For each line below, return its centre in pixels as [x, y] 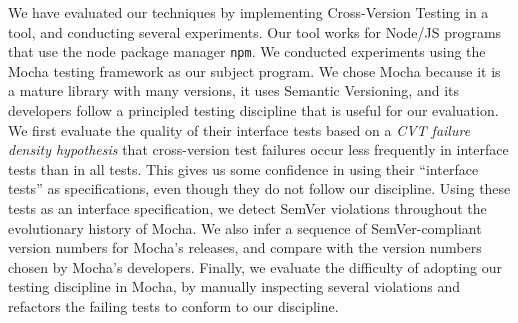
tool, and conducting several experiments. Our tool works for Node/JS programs [255, 31]
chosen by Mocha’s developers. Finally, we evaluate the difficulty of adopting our [255, 266]
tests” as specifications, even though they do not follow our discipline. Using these [259, 188]
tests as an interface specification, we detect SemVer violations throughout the [247, 208]
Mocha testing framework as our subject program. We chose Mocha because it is [254, 70]
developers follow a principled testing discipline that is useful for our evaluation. [253, 110]
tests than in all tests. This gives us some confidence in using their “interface [243, 168]
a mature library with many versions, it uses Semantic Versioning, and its [233, 90]
